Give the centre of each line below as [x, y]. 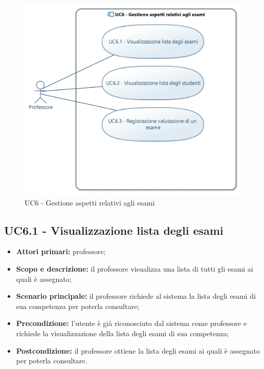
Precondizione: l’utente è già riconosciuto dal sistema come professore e [131, 323]
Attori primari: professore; [61, 251]
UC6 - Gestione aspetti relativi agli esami [90, 202]
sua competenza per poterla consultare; [78, 306]
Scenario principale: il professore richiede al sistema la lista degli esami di [136, 296]
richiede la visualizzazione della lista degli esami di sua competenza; [123, 333]
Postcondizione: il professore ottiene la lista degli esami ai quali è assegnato [138, 350]
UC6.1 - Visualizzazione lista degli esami [114, 230]
